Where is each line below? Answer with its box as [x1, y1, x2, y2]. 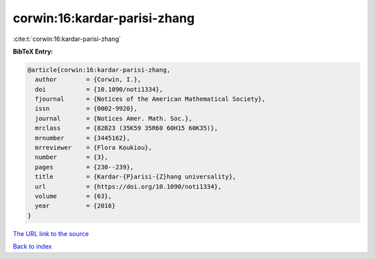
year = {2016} [35, 202, 116, 210]
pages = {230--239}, [35, 163, 135, 171]
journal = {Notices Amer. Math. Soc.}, [35, 115, 192, 122]
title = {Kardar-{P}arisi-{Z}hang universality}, [35, 173, 237, 181]
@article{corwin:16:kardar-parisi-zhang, [27, 66, 171, 74]
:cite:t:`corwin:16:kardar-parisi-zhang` [12, 35, 122, 43]
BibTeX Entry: [12, 47, 53, 56]
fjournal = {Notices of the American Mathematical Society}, [35, 95, 266, 103]
